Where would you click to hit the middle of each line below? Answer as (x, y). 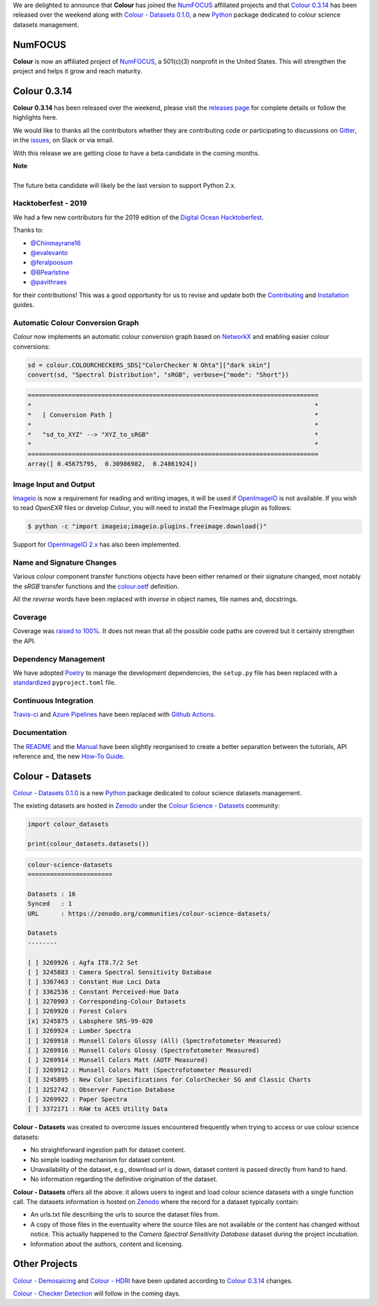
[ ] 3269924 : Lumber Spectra (79, 1031)
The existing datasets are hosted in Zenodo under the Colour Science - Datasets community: (147, 806)
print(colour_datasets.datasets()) (88, 844)
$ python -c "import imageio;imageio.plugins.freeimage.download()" (147, 527)
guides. (24, 305)
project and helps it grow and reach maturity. (77, 71)
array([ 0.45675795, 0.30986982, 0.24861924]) (112, 464)
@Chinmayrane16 (56, 243)
